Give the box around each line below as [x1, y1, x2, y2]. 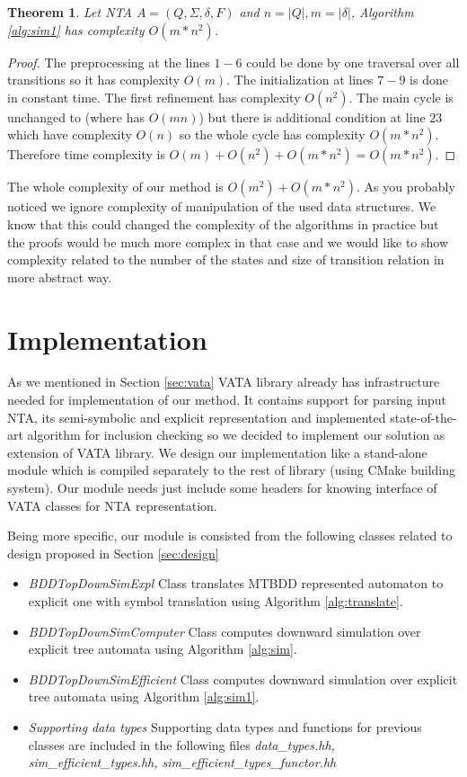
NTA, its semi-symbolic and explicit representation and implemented [7, 407, 386, 426]
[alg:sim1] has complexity [7, 20, 145, 39]
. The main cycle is [348, 87, 454, 106]
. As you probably [356, 177, 455, 196]
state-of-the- [390, 407, 457, 426]
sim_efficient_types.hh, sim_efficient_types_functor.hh [28, 753, 337, 772]
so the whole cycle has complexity [179, 125, 366, 144]
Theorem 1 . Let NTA [7, 3, 132, 21]
